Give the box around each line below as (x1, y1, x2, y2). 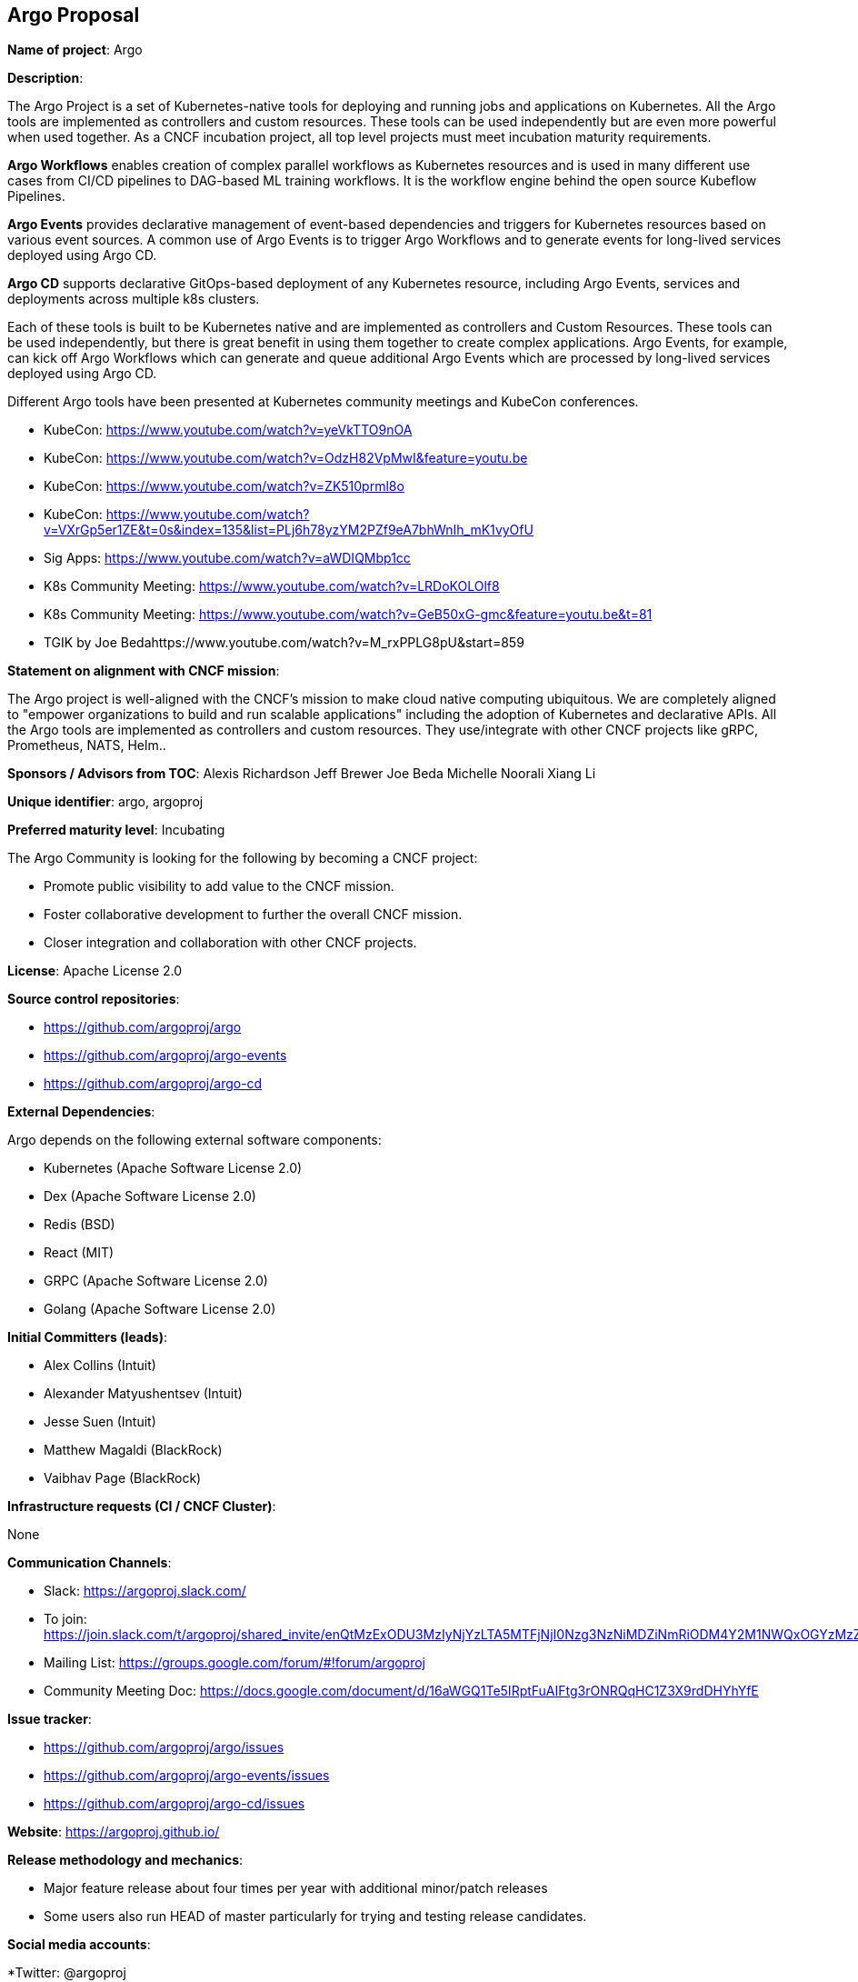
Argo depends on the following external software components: (7, 1132, 382, 1148)
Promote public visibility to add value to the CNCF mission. (44, 878, 394, 895)
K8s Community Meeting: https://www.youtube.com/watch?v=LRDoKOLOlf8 (44, 578, 500, 595)
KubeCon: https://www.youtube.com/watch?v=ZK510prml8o (44, 478, 404, 495)
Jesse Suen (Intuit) (44, 1414, 156, 1430)
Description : (7, 70, 84, 86)
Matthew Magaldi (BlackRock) (44, 1442, 223, 1458)
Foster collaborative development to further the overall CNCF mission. (44, 906, 463, 923)
